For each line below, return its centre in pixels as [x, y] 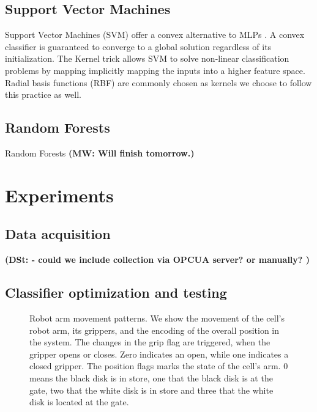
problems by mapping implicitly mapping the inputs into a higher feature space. [155, 70]
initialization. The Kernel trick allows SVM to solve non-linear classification [147, 58]
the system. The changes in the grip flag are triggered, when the [150, 342]
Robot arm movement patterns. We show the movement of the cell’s [157, 318]
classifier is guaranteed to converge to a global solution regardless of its [138, 46]
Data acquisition [58, 234]
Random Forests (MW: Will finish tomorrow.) [100, 153]
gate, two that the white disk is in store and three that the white [151, 390]
